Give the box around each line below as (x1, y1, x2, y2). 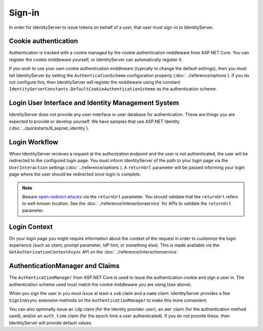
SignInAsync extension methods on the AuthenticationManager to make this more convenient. (9, 297, 208, 303)
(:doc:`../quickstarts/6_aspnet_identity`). (9, 125, 90, 131)
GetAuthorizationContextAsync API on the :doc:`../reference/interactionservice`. (9, 249, 180, 255)
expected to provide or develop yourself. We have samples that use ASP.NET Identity (9, 118, 180, 124)
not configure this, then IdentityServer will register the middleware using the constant (9, 79, 181, 85)
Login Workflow (9, 138, 58, 146)
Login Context (9, 222, 53, 231)
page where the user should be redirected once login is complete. (9, 171, 141, 177)
